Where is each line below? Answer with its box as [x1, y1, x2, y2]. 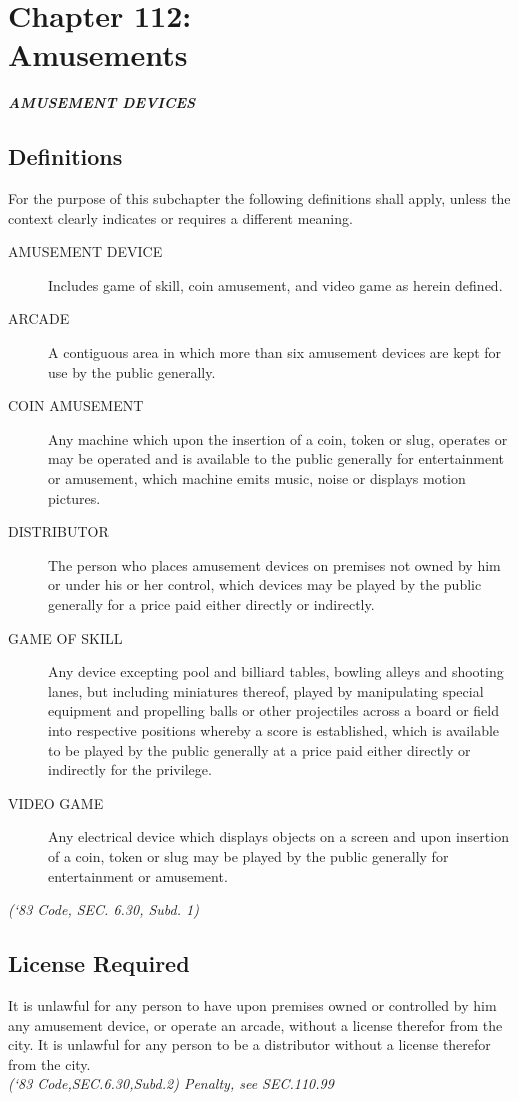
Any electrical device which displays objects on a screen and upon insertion [48, 826, 509, 847]
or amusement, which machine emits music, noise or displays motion [48, 468, 466, 489]
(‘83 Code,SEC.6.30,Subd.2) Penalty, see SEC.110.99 [8, 1073, 334, 1094]
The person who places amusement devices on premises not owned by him [48, 554, 501, 575]
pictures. [48, 487, 101, 508]
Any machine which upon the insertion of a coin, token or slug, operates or [48, 428, 508, 449]
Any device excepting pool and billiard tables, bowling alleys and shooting [48, 661, 504, 682]
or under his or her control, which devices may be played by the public [48, 574, 482, 595]
